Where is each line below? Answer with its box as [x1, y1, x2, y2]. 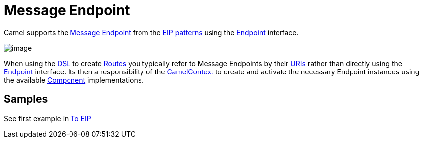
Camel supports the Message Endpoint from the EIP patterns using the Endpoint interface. [4, 28, 299, 37]
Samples [4, 93, 48, 106]
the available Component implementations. [4, 75, 144, 84]
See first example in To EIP [4, 114, 91, 123]
